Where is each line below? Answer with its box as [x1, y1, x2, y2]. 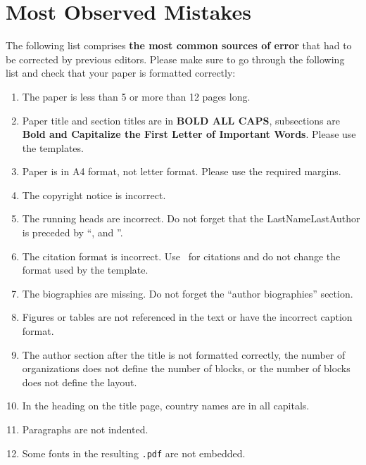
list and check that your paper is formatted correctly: [6, 65, 236, 80]
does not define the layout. [22, 374, 137, 389]
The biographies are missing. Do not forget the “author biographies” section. [22, 286, 353, 300]
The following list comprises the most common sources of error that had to [6, 38, 352, 53]
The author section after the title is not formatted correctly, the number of [22, 347, 346, 362]
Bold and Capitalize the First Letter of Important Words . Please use [22, 127, 356, 141]
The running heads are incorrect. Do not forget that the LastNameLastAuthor [22, 211, 360, 226]
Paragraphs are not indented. [22, 422, 149, 436]
